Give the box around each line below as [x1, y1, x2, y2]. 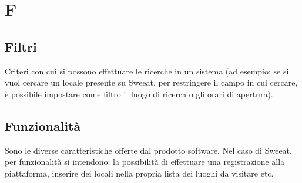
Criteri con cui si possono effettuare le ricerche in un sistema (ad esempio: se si [5, 65, 289, 77]
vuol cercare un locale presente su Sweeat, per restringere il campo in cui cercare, [5, 76, 298, 89]
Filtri [5, 37, 37, 55]
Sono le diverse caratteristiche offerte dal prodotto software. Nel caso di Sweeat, [5, 144, 292, 156]
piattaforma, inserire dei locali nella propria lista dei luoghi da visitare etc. [5, 167, 274, 179]
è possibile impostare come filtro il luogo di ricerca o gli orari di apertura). [5, 87, 273, 100]
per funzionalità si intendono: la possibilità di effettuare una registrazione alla [5, 155, 285, 168]
